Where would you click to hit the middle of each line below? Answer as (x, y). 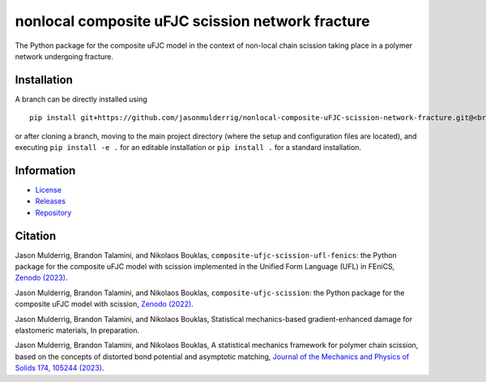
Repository (53, 212)
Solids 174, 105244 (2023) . (60, 368)
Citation (36, 236)
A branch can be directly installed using (81, 99)
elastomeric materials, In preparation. (77, 330)
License (49, 190)
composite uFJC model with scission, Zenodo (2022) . (104, 304)
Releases (51, 201)
